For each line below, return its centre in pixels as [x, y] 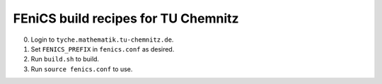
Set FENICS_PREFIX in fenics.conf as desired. [103, 49]
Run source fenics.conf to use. [82, 69]
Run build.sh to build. [65, 59]
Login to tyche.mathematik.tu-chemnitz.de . [102, 40]
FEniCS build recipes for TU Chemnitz [126, 18]
